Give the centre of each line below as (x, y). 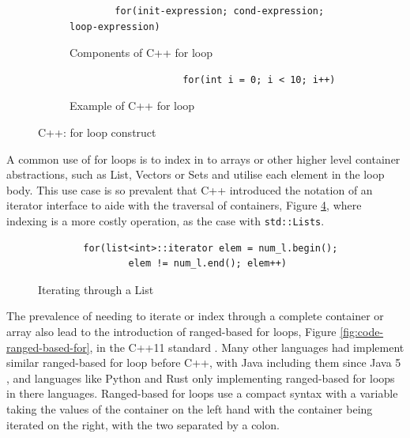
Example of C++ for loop (132, 106)
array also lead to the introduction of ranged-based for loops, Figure (171, 331)
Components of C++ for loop (141, 53)
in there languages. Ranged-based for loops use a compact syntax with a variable (202, 393)
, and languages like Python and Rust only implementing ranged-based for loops (201, 378)
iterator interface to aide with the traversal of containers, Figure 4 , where (184, 205)
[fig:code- (362, 331)
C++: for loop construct (97, 132)
